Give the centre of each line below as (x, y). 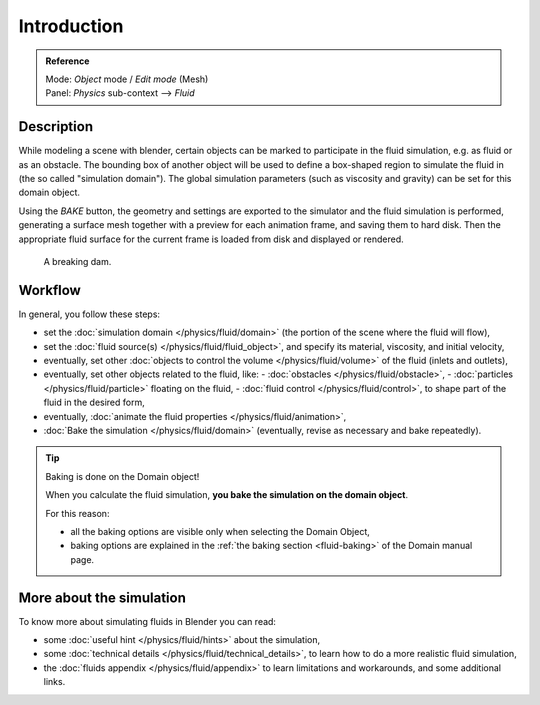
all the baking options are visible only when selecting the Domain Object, (220, 531)
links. (54, 682)
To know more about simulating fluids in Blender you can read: (147, 621)
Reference (67, 61)
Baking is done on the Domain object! (122, 476)
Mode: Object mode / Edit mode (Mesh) (127, 79)
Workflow (50, 290)
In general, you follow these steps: (89, 314)
